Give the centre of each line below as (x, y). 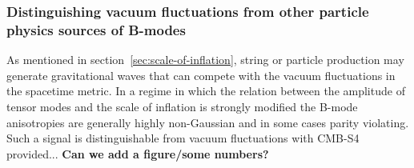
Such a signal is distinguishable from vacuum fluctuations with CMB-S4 (183, 138)
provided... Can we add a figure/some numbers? (138, 153)
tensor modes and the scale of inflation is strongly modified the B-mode (182, 106)
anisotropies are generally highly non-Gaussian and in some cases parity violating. (208, 122)
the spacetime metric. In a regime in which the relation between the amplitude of (206, 91)
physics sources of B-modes (96, 29)
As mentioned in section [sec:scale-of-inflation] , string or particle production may (205, 60)
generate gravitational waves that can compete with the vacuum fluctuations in (201, 75)
